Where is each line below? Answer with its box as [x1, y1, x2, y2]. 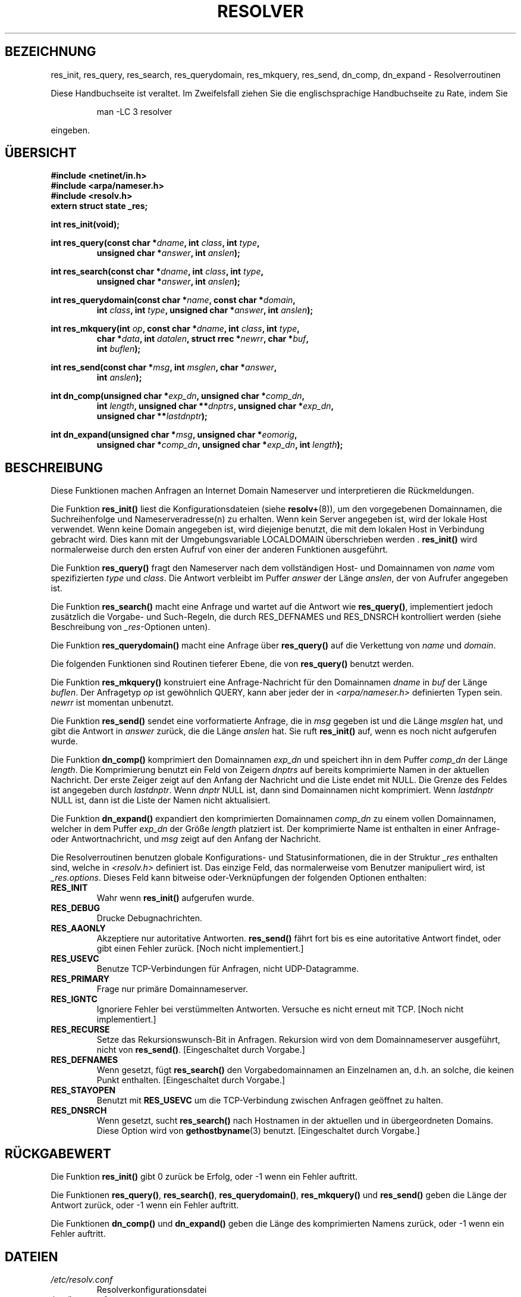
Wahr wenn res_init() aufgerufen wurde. [96, 893, 255, 903]
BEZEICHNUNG [5, 44, 96, 60]
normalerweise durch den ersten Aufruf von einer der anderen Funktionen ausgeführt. [51, 544, 388, 555]
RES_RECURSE [51, 1024, 110, 1035]
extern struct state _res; [51, 201, 148, 211]
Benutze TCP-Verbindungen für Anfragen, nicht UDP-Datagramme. [96, 964, 359, 974]
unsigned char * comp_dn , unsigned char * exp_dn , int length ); [96, 439, 343, 450]
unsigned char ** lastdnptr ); [96, 411, 208, 422]
